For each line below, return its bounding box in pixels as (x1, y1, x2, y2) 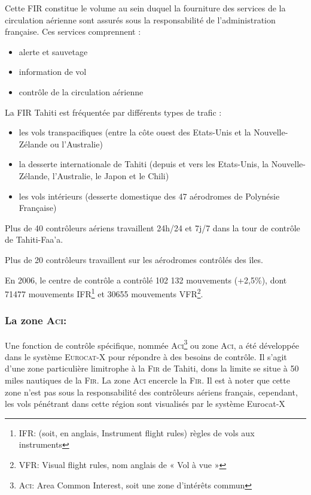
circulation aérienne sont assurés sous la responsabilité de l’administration (5, 13, 276, 26)
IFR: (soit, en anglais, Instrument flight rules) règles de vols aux (19, 426, 255, 439)
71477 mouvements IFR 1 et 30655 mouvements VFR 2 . (5, 286, 203, 300)
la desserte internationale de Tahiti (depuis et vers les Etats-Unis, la (19, 158, 269, 170)
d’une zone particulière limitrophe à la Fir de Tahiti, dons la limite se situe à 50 (5, 362, 299, 375)
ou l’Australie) (50, 137, 103, 150)
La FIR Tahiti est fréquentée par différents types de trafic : (5, 105, 222, 118)
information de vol (19, 65, 87, 78)
